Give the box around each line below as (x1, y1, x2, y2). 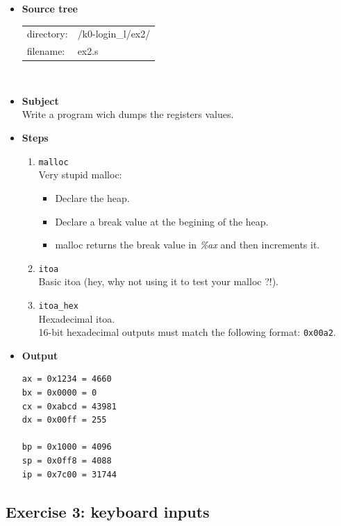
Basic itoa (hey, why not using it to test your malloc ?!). (38, 274, 278, 289)
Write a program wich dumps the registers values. (22, 107, 234, 121)
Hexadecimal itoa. (38, 311, 115, 325)
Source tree (22, 1, 78, 15)
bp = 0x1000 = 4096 (22, 442, 112, 452)
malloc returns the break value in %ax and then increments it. (55, 237, 320, 252)
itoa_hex (38, 300, 78, 311)
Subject (22, 93, 59, 108)
